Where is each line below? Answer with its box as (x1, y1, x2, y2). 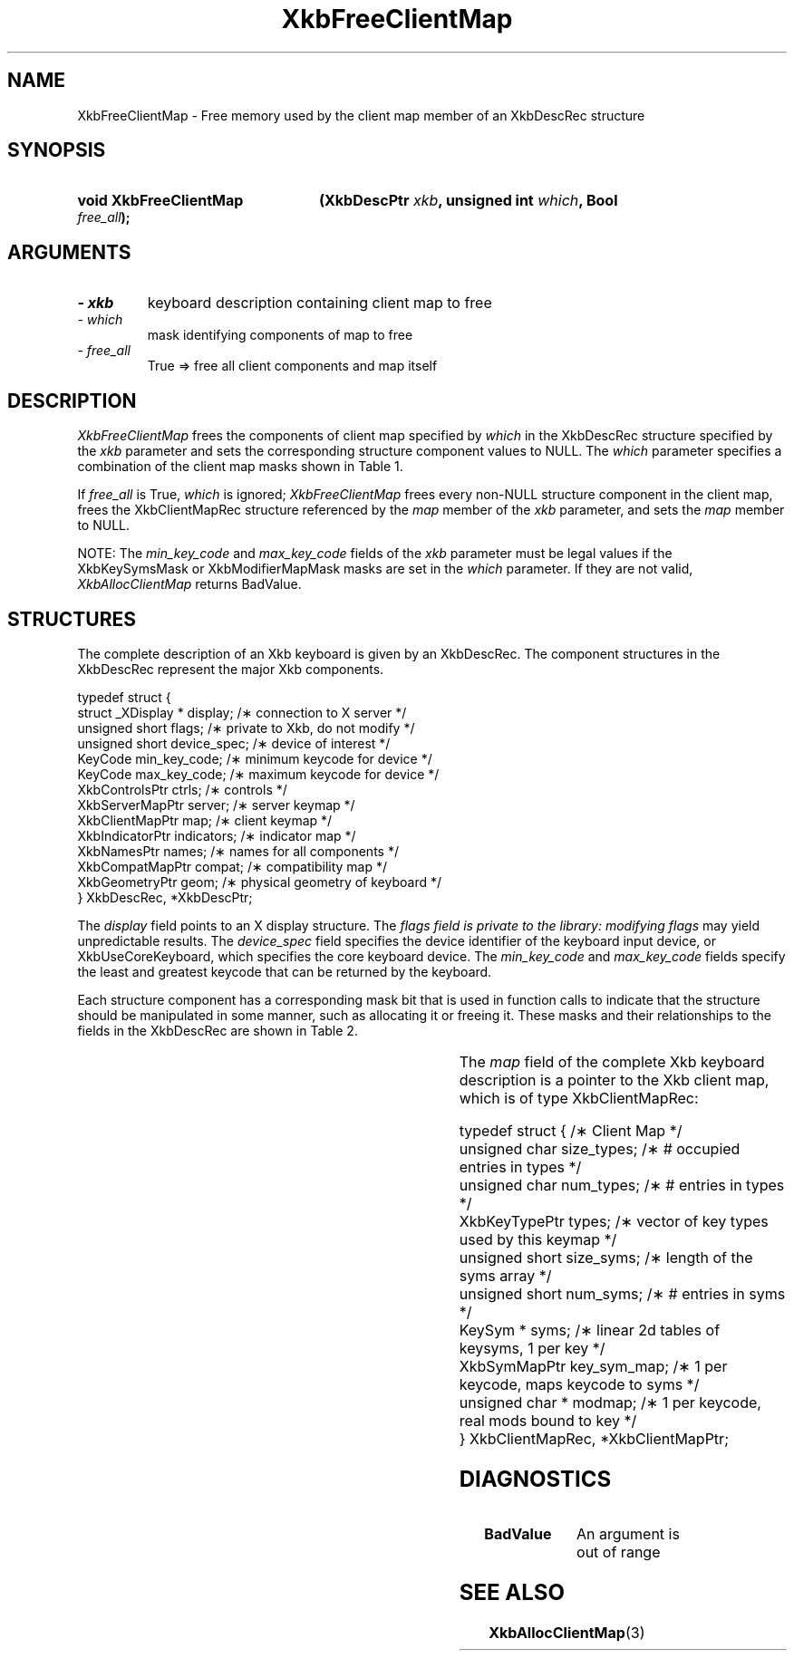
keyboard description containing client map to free (147, 294, 492, 313)
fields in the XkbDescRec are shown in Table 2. (77, 1022, 358, 1038)
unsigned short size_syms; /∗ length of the (459, 1248, 753, 1267)
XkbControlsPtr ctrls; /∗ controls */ (77, 781, 287, 797)
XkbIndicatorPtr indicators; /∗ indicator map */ (77, 827, 356, 843)
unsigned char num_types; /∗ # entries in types (459, 1175, 785, 1194)
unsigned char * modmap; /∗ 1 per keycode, (459, 1393, 761, 1412)
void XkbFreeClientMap (77, 191, 244, 210)
